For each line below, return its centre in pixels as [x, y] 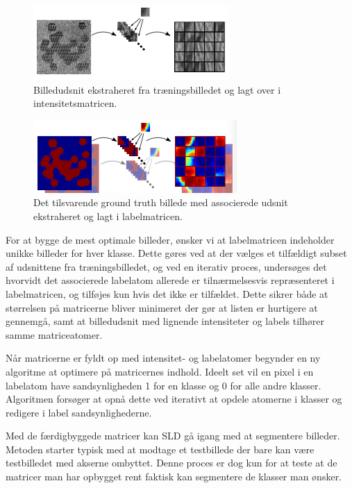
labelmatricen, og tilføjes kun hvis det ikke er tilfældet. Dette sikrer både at [167, 293]
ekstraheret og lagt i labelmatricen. [108, 216]
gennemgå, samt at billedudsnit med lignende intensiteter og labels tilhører [165, 321]
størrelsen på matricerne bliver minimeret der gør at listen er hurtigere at [162, 307]
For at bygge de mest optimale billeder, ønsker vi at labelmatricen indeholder [170, 239]
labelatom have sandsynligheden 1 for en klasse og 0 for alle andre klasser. [164, 385]
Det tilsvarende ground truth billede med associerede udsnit [161, 202]
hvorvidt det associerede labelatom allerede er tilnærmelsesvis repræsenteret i [170, 280]
